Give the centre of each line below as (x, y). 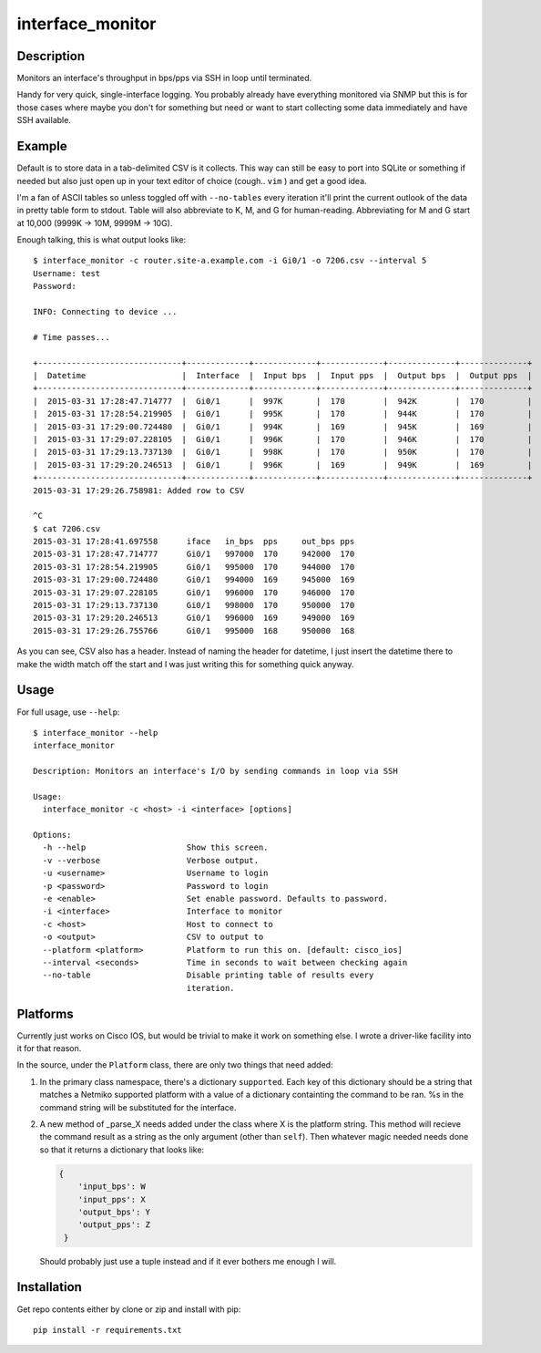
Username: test (67, 273)
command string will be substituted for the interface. (138, 1107)
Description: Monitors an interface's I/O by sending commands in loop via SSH (215, 771)
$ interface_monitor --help (96, 733)
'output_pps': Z (114, 1225)
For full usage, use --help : (68, 712)
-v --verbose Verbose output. (151, 860)
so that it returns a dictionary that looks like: (122, 1150)
